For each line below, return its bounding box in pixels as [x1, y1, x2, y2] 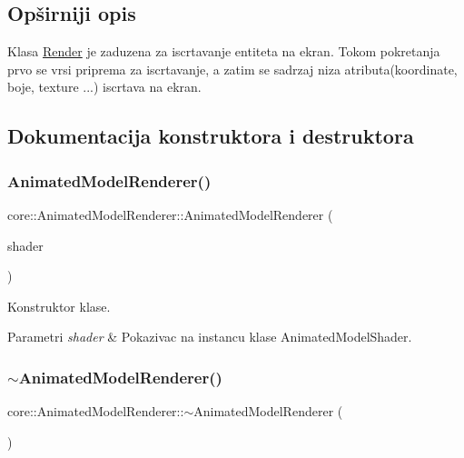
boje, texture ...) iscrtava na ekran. [7, 77, 202, 96]
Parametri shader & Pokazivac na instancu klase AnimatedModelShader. [7, 327, 412, 346]
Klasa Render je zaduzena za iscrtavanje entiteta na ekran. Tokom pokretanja [7, 42, 440, 61]
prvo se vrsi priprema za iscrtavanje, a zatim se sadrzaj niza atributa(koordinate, [7, 59, 458, 78]
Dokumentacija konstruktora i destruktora [7, 122, 414, 150]
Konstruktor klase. [7, 296, 111, 315]
